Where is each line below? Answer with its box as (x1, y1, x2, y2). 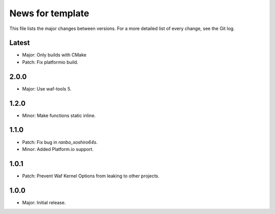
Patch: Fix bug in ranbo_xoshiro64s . (22, 139, 98, 145)
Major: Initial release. (22, 199, 66, 205)
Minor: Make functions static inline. (22, 112, 96, 118)
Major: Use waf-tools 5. (22, 85, 71, 91)
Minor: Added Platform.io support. (22, 146, 94, 152)
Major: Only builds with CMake (22, 52, 87, 58)
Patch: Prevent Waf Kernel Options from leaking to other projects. (22, 173, 160, 179)
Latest (9, 39, 30, 47)
